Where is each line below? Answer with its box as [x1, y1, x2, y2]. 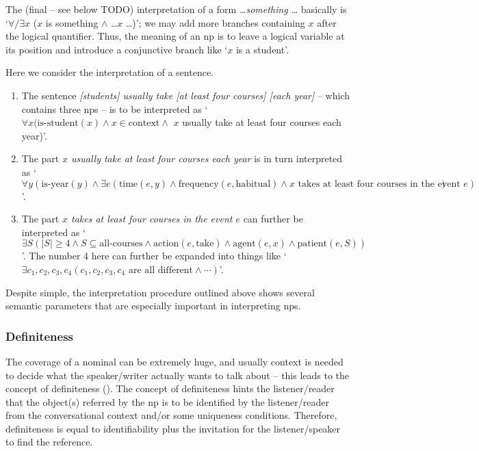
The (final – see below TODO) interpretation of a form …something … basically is [5, 2, 347, 16]
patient [297, 239, 328, 249]
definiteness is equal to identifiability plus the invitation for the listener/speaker [5, 421, 341, 435]
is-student [37, 118, 79, 129]
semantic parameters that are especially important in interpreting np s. [5, 298, 301, 313]
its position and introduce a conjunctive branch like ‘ [5, 42, 228, 56]
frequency [178, 179, 219, 189]
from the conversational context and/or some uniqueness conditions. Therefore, [5, 408, 337, 422]
